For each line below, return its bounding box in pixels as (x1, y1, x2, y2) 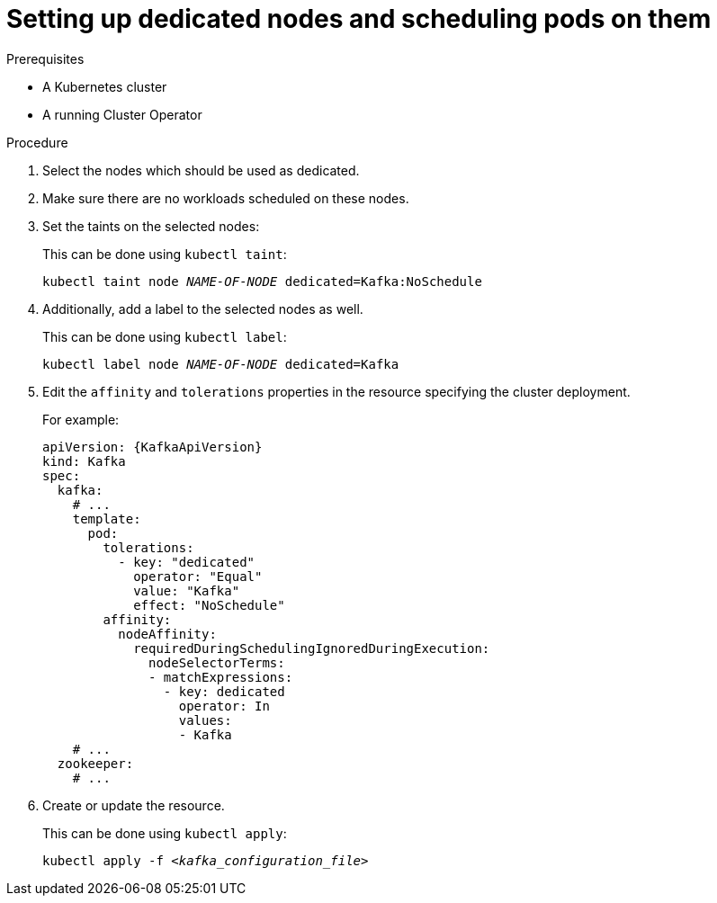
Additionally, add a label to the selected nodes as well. (42, 300, 363, 317)
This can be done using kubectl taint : (42, 246, 287, 262)
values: (178, 712, 232, 728)
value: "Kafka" (133, 583, 240, 598)
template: (72, 511, 141, 526)
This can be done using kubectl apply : (42, 825, 287, 841)
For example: (42, 411, 120, 427)
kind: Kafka (42, 453, 126, 469)
